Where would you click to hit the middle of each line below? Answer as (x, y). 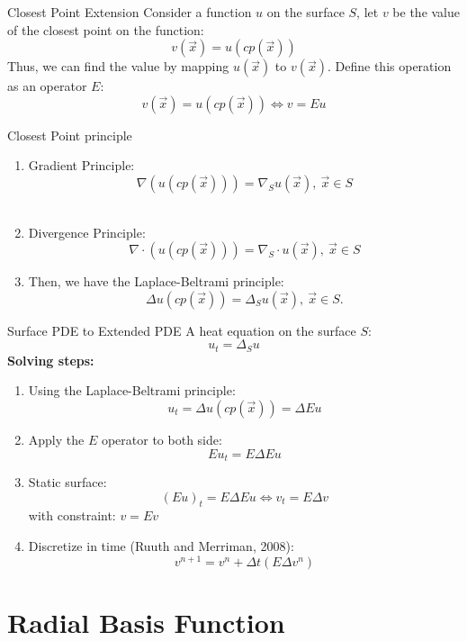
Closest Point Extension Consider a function (130, 12)
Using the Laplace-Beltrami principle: (132, 390)
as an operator (47, 86)
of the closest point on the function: (106, 29)
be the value (427, 12)
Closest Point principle (70, 135)
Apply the (56, 439)
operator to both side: (162, 439)
